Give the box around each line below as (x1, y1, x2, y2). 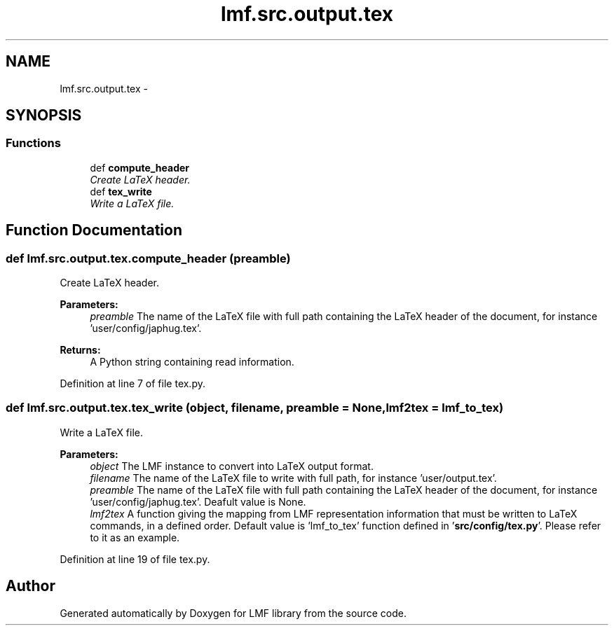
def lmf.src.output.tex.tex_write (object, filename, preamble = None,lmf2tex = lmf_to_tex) (6, 401, 504, 415)
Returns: (60, 344, 101, 356)
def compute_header (90, 161, 190, 174)
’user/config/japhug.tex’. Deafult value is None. (90, 495, 306, 508)
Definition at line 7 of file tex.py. (60, 377, 205, 390)
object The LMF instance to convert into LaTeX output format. (90, 459, 374, 472)
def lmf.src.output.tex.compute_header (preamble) (6, 251, 291, 265)
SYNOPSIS (6, 106, 82, 125)
